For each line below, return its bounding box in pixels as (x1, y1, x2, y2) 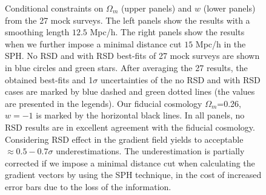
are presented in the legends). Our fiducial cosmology (5, 97, 202, 109)
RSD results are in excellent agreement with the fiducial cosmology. (5, 120, 255, 133)
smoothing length (5, 26, 70, 38)
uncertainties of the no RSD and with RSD (100, 73, 261, 86)
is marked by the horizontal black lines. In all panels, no (36, 109, 245, 121)
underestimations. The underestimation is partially (56, 145, 245, 157)
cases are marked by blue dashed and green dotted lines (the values (5, 85, 255, 98)
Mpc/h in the (195, 37, 246, 50)
